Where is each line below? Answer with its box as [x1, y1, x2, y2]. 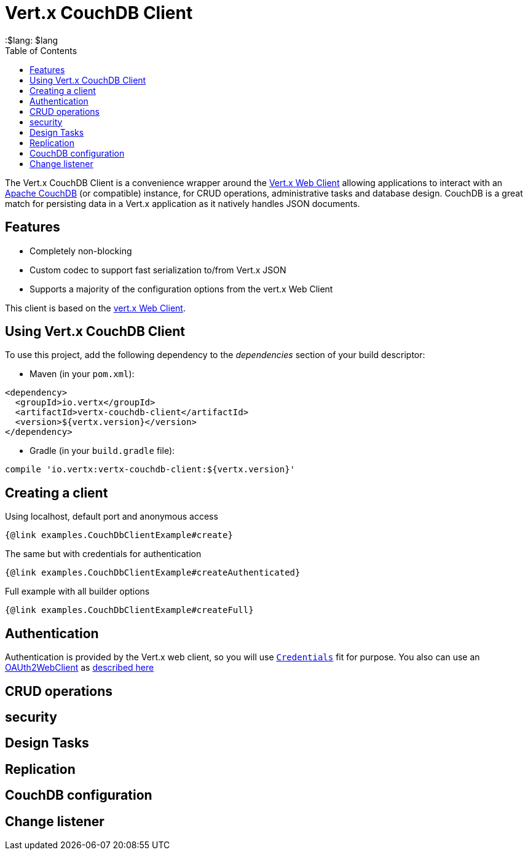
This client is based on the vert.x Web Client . [5, 302, 186, 313]
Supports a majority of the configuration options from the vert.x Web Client [30, 283, 333, 294]
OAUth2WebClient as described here [5, 662, 154, 673]
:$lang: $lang [5, 34, 58, 45]
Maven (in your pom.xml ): [30, 369, 135, 380]
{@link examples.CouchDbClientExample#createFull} [5, 605, 254, 615]
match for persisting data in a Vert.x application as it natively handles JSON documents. [5, 198, 360, 209]
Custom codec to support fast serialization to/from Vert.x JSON [30, 264, 286, 275]
